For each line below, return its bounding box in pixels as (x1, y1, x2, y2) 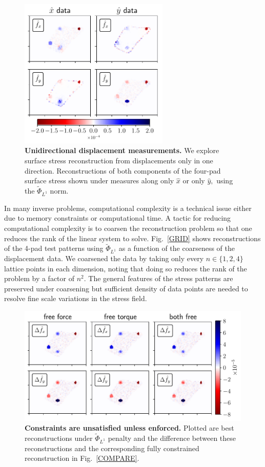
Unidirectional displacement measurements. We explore (25, 145, 219, 156)
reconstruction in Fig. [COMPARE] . (25, 453, 139, 463)
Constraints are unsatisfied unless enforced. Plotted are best (25, 422, 234, 433)
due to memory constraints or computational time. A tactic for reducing (4, 213, 231, 223)
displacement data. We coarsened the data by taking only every (4, 253, 204, 264)
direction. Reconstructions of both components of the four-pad (25, 165, 221, 176)
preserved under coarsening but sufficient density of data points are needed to (4, 283, 248, 293)
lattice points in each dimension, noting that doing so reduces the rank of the (4, 263, 247, 273)
